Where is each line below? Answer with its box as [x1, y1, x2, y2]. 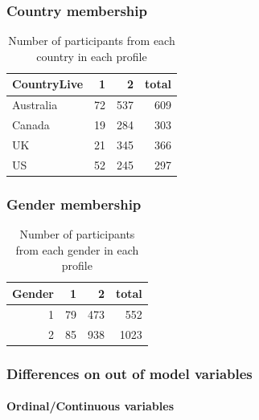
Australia [12, 96, 58, 113]
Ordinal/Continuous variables [6, 398, 174, 414]
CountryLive [12, 75, 84, 92]
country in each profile [36, 47, 147, 64]
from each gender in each [15, 241, 139, 258]
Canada [12, 116, 50, 133]
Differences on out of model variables [6, 363, 253, 383]
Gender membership [6, 194, 142, 214]
